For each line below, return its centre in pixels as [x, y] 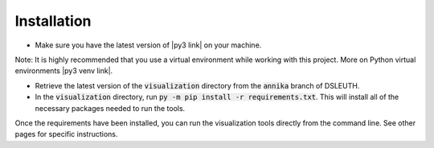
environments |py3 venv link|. [64, 71]
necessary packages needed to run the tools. [110, 108]
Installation [53, 21]
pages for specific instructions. [66, 134]
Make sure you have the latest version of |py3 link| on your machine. [148, 45]
